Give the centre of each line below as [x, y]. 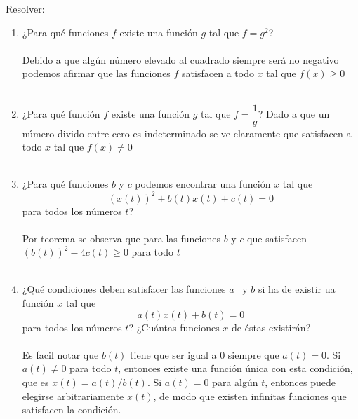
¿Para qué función [61, 114]
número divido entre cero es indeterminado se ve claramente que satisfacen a [187, 133]
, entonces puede [300, 382]
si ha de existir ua [297, 289]
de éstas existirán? [271, 327]
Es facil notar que [60, 354]
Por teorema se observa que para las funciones [121, 238]
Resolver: [25, 8]
